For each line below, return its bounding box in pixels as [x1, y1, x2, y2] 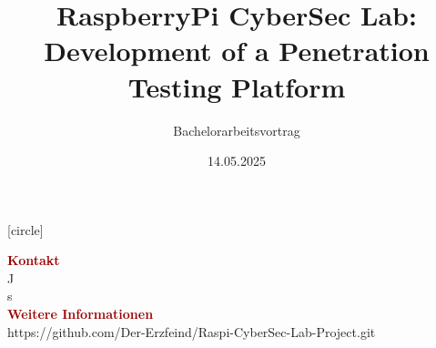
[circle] [7, 220, 44, 239]
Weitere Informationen [7, 304, 154, 323]
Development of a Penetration [44, 32, 430, 69]
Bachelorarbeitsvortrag [173, 120, 300, 139]
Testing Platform [127, 67, 346, 105]
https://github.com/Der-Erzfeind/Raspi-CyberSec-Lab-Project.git [7, 322, 376, 341]
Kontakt [7, 251, 60, 270]
